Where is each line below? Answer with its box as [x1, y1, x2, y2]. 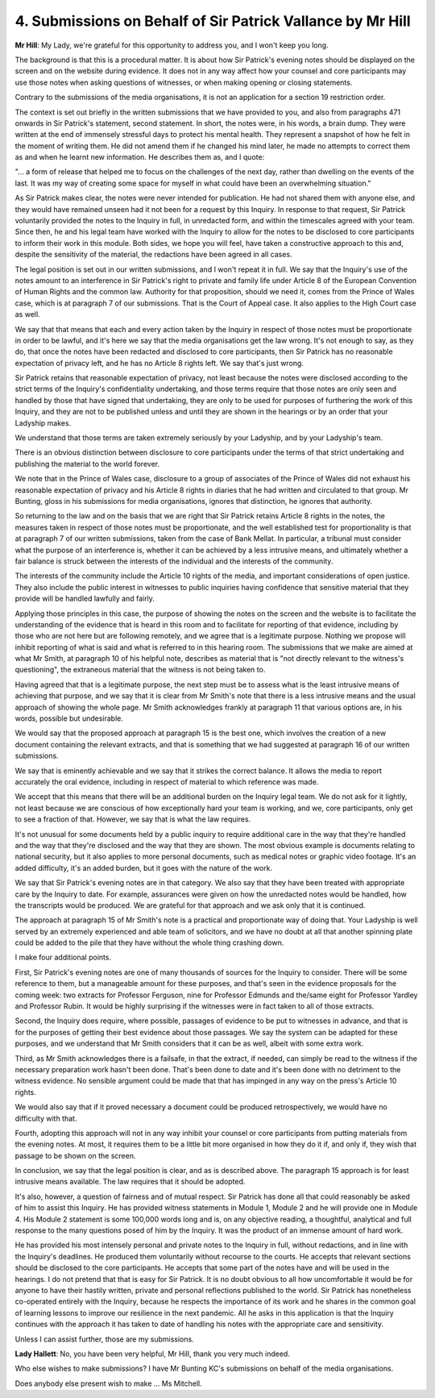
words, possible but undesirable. [14, 714, 124, 723]
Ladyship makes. [14, 418, 72, 427]
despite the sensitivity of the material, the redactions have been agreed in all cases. [14, 250, 293, 260]
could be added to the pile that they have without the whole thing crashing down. [14, 938, 284, 947]
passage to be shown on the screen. [14, 1150, 136, 1160]
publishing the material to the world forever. [14, 459, 160, 468]
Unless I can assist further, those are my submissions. [14, 1334, 194, 1344]
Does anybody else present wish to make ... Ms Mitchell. [14, 1379, 202, 1388]
